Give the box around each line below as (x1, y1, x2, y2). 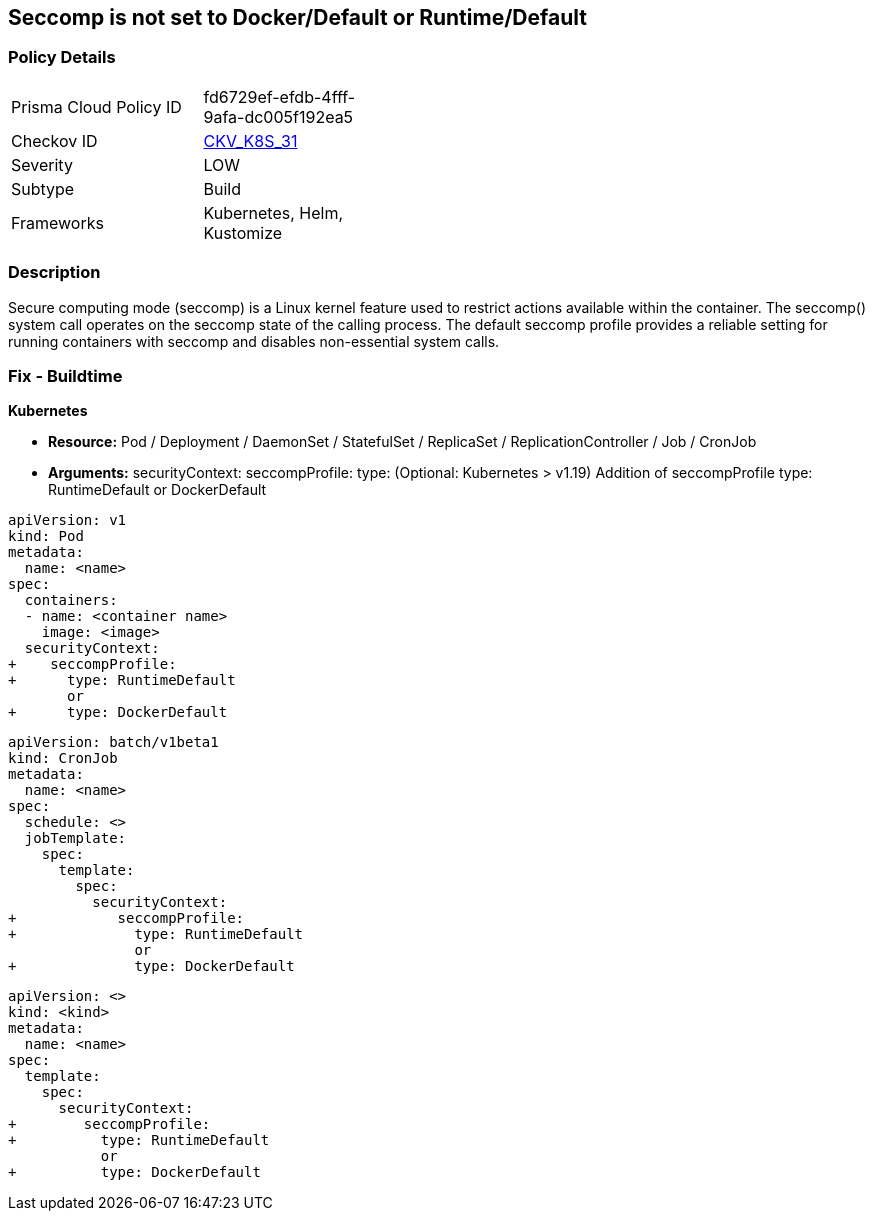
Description (8, 262, 101, 283)
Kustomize (203, 222, 283, 243)
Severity (11, 154, 73, 175)
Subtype (11, 178, 75, 199)
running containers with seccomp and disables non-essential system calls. (8, 332, 500, 350)
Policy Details (8, 47, 116, 68)
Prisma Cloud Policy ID (11, 96, 182, 117)
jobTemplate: (24, 830, 127, 847)
